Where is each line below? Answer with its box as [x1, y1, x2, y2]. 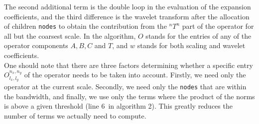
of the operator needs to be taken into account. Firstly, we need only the [24, 69, 246, 80]
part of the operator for [182, 21, 254, 31]
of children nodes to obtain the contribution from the [4, 21, 167, 31]
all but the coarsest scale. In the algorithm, [4, 30, 136, 41]
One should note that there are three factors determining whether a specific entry [4, 60, 253, 70]
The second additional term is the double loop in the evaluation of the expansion [4, 1, 251, 11]
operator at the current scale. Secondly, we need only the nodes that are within [4, 81, 247, 92]
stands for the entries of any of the [145, 30, 252, 41]
